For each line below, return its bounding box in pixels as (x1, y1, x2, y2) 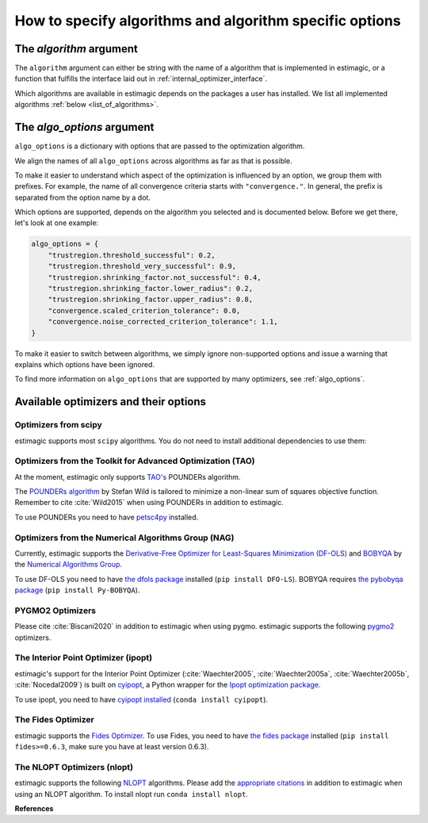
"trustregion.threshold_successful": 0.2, (48, 251, 216, 259)
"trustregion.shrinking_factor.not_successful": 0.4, (48, 273, 262, 281)
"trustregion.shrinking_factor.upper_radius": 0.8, (48, 295, 254, 304)
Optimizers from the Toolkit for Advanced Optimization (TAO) (14, 456, 255, 467)
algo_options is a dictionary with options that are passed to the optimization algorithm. (14, 141, 305, 151)
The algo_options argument (14, 121, 155, 134)
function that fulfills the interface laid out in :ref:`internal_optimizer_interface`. (14, 74, 267, 83)
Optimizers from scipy (14, 419, 102, 431)
